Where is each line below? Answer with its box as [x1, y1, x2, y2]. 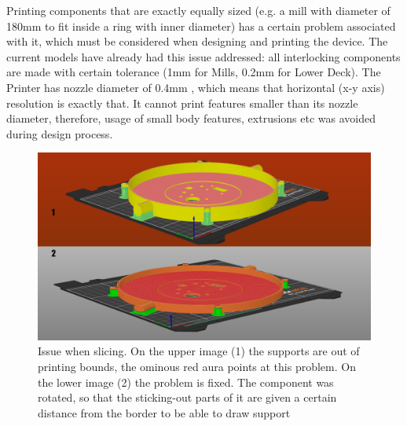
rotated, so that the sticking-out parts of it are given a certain [38, 389, 337, 406]
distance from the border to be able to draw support [38, 404, 291, 420]
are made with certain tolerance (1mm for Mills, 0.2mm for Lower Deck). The [6, 64, 381, 80]
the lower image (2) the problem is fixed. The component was [38, 373, 334, 390]
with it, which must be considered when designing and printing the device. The [6, 33, 388, 50]
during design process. [6, 125, 113, 141]
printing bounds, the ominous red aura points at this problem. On [38, 358, 356, 375]
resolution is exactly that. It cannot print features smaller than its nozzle [6, 94, 358, 111]
